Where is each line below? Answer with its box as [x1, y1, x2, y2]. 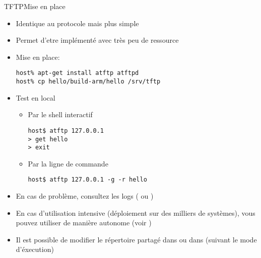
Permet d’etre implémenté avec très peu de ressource [16, 35, 179, 45]
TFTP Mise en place [4, 1, 66, 11]
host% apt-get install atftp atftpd [16, 69, 139, 77]
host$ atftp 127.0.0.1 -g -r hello [28, 176, 147, 184]
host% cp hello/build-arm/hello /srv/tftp [16, 78, 161, 85]
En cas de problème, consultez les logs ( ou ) [16, 191, 154, 201]
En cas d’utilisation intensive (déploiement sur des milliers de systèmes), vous [16, 207, 255, 218]
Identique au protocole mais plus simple [16, 18, 139, 28]
